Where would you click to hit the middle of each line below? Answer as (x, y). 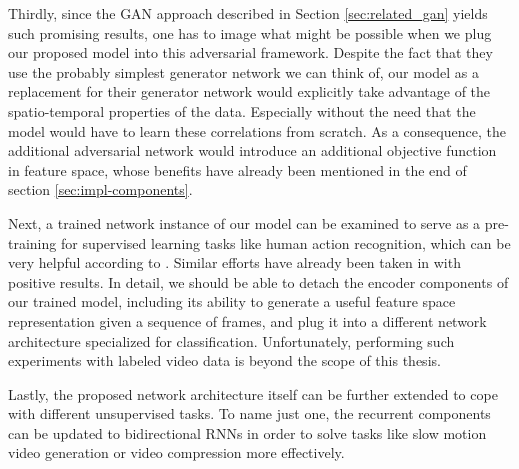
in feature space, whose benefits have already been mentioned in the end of (237, 169)
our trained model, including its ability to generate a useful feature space (232, 301)
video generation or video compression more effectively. (176, 452)
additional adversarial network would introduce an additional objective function (252, 150)
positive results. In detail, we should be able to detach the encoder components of (258, 281)
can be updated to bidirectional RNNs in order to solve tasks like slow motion (247, 432)
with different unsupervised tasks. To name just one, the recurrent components (249, 413)
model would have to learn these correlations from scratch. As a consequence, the (257, 130)
